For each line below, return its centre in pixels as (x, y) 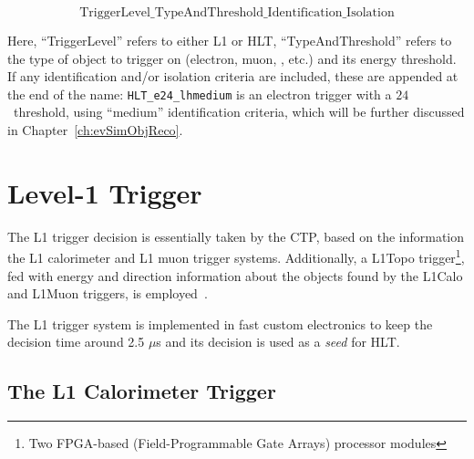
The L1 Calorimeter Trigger (142, 391)
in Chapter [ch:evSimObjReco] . (95, 130)
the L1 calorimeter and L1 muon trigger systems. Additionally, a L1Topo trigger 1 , (236, 256)
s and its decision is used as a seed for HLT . (278, 342)
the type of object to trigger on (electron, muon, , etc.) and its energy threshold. (232, 58)
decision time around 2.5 (76, 342)
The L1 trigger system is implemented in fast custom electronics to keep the (220, 323)
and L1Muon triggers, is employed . (108, 293)
